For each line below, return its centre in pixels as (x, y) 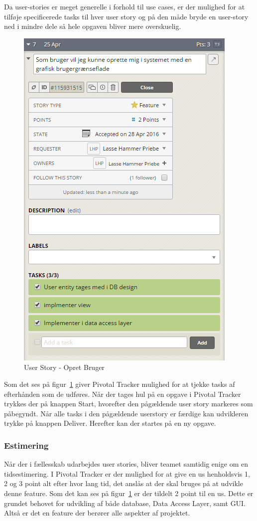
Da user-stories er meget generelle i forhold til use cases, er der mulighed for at (125, 6)
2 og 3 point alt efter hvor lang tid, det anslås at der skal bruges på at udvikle (124, 483)
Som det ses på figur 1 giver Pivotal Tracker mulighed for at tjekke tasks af (120, 384)
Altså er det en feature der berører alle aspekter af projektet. (97, 513)
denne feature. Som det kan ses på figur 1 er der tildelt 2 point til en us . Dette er (129, 493)
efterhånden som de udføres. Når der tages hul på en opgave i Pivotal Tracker (123, 394)
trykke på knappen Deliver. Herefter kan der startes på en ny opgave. (110, 423)
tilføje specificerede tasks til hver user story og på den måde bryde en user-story (126, 16)
